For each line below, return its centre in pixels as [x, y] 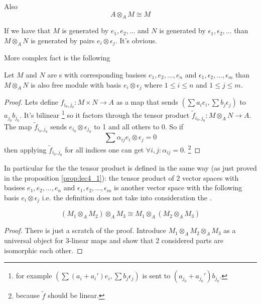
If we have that [27, 30]
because [28, 295]
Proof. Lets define [31, 102]
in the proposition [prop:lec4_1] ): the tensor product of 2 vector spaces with [121, 177]
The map [18, 126]
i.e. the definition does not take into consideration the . [127, 198]
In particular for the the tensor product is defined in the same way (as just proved [130, 168]
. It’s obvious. [136, 40]
